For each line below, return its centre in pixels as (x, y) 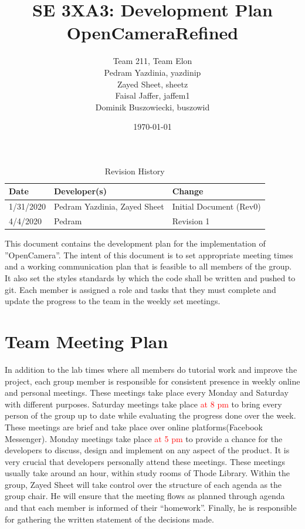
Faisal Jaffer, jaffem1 (152, 95)
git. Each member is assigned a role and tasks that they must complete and (140, 289)
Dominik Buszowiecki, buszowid (152, 107)
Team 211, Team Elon (152, 61)
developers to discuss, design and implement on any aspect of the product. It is (147, 450)
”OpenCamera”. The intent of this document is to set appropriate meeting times (149, 255)
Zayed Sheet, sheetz (152, 84)
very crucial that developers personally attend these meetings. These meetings (145, 461)
